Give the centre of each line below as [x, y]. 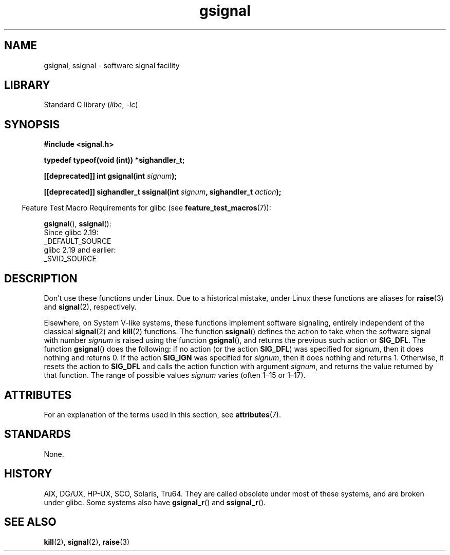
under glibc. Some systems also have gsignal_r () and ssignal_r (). [155, 502]
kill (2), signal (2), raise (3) [87, 542]
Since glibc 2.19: [71, 233]
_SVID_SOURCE [70, 259]
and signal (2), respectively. [90, 307]
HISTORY [28, 474]
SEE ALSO [30, 522]
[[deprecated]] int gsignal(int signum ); [110, 176]
